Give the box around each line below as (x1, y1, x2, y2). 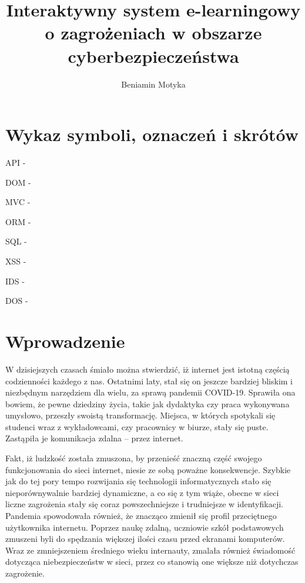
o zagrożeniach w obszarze (45, 21, 262, 45)
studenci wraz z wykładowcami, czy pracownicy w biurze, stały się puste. (5, 420, 269, 433)
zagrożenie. (5, 567, 45, 579)
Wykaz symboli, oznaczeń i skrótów (5, 122, 299, 146)
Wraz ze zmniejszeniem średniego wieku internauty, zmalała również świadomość (5, 544, 296, 556)
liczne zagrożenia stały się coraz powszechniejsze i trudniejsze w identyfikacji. (5, 498, 283, 510)
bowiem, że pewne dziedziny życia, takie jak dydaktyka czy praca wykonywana (5, 397, 290, 410)
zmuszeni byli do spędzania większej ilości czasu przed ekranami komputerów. (5, 532, 285, 545)
